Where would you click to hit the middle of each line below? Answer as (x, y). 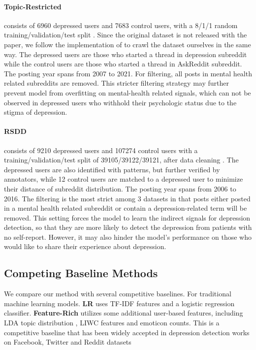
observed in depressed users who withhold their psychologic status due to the (120, 102)
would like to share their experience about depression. (85, 246)
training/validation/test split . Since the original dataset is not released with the (126, 35)
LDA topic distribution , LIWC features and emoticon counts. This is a (112, 323)
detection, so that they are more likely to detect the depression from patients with (128, 227)
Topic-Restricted (33, 6)
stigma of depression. (36, 112)
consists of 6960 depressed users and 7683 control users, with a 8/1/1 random (121, 25)
